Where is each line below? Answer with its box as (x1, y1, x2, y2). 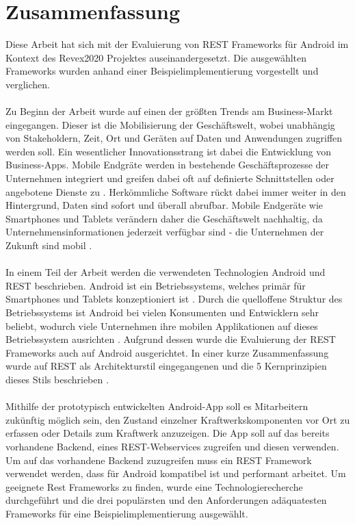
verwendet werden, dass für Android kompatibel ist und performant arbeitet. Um (5, 466, 346, 481)
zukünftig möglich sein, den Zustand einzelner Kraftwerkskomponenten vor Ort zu (5, 412, 350, 426)
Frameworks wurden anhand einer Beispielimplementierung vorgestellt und (5, 64, 319, 78)
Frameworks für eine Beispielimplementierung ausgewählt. (5, 506, 248, 520)
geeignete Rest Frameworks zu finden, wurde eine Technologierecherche (5, 479, 303, 494)
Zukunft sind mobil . (5, 238, 92, 253)
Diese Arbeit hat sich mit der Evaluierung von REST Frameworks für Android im (5, 37, 349, 51)
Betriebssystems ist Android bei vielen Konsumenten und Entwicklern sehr (5, 305, 319, 319)
